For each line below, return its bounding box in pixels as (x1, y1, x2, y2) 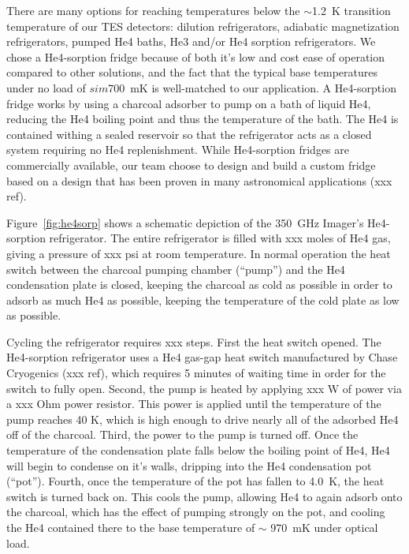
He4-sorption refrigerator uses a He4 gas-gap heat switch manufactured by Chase (6, 349, 398, 365)
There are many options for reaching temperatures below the (6, 2, 300, 18)
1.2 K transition (312, 2, 391, 18)
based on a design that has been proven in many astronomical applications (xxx (6, 172, 392, 189)
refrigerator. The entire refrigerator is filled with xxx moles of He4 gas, (49, 230, 391, 246)
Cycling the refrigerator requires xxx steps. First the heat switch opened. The (6, 333, 381, 350)
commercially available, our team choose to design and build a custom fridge (6, 156, 376, 173)
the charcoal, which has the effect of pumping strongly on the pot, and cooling (6, 503, 385, 520)
